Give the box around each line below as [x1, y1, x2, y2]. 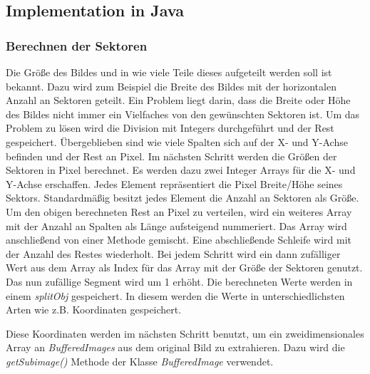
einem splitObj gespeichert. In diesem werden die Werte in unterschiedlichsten [6, 288, 345, 303]
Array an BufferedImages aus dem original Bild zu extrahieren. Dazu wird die [6, 340, 345, 355]
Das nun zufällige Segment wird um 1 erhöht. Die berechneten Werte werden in [6, 274, 353, 289]
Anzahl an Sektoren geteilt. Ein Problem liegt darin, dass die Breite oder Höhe [6, 93, 351, 108]
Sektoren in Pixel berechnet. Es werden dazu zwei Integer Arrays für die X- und [6, 162, 356, 177]
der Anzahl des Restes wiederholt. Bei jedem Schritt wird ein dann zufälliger [6, 246, 341, 261]
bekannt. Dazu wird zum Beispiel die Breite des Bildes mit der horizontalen [6, 78, 336, 93]
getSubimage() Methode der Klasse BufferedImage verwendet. [6, 353, 274, 368]
